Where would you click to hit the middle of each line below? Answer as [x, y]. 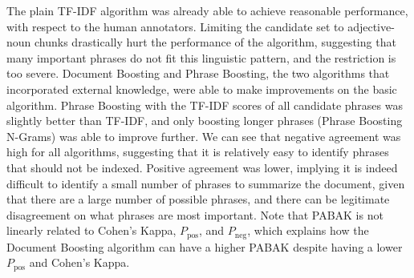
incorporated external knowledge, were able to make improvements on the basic [202, 89]
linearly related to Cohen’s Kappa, [91, 230]
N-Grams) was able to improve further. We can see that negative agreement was [204, 136]
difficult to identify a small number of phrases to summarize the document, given [206, 183]
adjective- [371, 26]
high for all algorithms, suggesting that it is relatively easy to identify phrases [198, 152]
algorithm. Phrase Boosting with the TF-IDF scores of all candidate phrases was [205, 105]
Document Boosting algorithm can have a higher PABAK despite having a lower [205, 246]
